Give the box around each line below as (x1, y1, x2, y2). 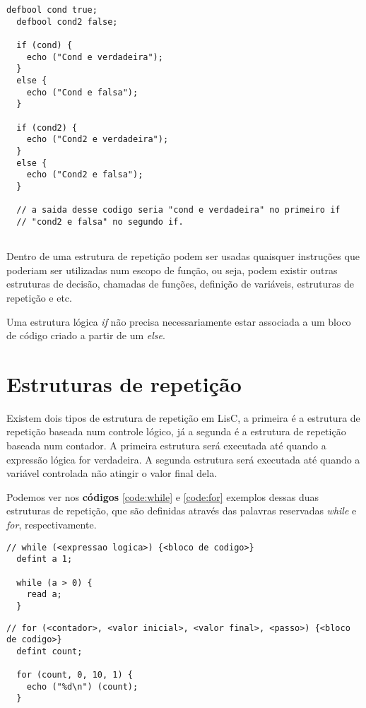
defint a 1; (16, 554, 73, 565)
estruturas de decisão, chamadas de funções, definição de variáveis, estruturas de (6, 276, 354, 291)
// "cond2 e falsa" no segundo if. (16, 216, 184, 227)
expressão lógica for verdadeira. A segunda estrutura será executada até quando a (6, 452, 360, 466)
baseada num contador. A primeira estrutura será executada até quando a (6, 438, 326, 452)
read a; (26, 589, 62, 600)
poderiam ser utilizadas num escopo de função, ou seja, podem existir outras (6, 262, 338, 277)
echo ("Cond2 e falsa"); (26, 170, 143, 180)
